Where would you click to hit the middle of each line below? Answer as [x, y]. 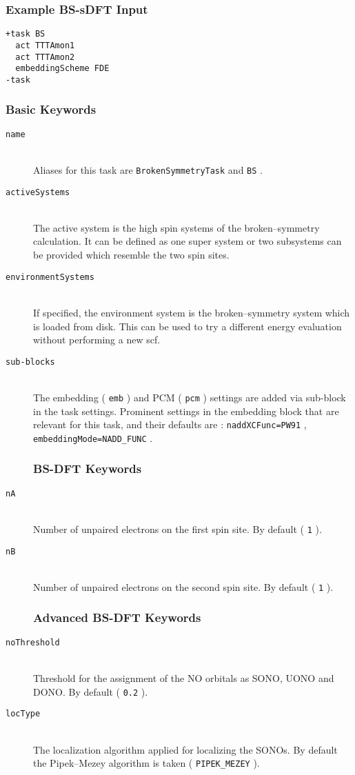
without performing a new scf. [97, 340]
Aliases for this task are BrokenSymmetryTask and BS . [148, 169]
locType [23, 714]
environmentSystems [50, 277]
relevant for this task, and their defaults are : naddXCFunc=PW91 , [170, 424]
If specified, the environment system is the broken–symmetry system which [192, 312]
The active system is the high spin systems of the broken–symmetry [176, 227]
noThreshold [33, 642]
